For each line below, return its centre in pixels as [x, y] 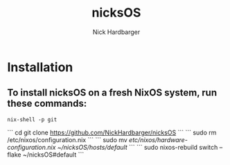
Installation [40, 67]
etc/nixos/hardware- [159, 139]
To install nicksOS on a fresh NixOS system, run [112, 93]
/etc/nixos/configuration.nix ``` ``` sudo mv [68, 139]
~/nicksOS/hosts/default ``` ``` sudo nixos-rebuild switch [138, 147]
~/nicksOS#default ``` [53, 155]
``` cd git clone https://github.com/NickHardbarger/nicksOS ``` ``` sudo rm [112, 132]
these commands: [47, 104]
